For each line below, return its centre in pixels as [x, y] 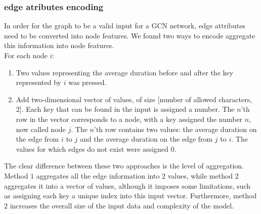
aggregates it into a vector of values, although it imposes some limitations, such [127, 185]
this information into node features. [59, 45]
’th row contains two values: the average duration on [175, 129]
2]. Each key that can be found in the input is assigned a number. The [125, 109]
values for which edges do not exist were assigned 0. [96, 148]
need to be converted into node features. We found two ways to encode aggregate [130, 35]
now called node [41, 129]
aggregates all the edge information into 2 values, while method [135, 175]
